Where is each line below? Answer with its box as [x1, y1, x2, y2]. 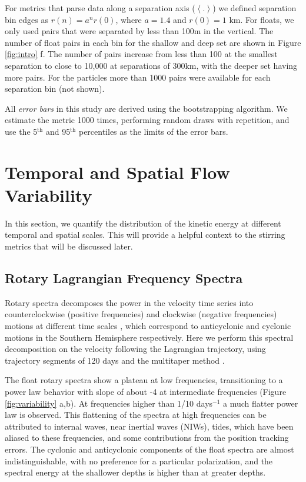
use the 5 [5, 125, 38, 137]
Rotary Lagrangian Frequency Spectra [5, 269, 243, 287]
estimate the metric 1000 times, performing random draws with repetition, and [5, 114, 290, 126]
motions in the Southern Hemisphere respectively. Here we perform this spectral [5, 331, 294, 343]
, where [115, 13, 142, 25]
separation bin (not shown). [5, 82, 105, 95]
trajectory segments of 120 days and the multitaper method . [5, 354, 225, 366]
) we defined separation [212, 2, 297, 14]
